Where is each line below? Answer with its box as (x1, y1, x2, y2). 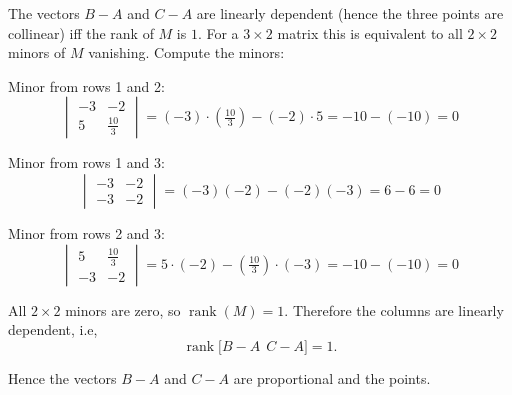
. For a (197, 22, 239, 43)
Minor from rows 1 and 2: (8, 75, 165, 96)
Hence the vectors (8, 367, 117, 388)
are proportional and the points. (233, 367, 431, 388)
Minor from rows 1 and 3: (8, 152, 165, 173)
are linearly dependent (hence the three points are (196, 3, 504, 23)
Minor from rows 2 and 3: (8, 222, 165, 243)
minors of (8, 42, 66, 63)
